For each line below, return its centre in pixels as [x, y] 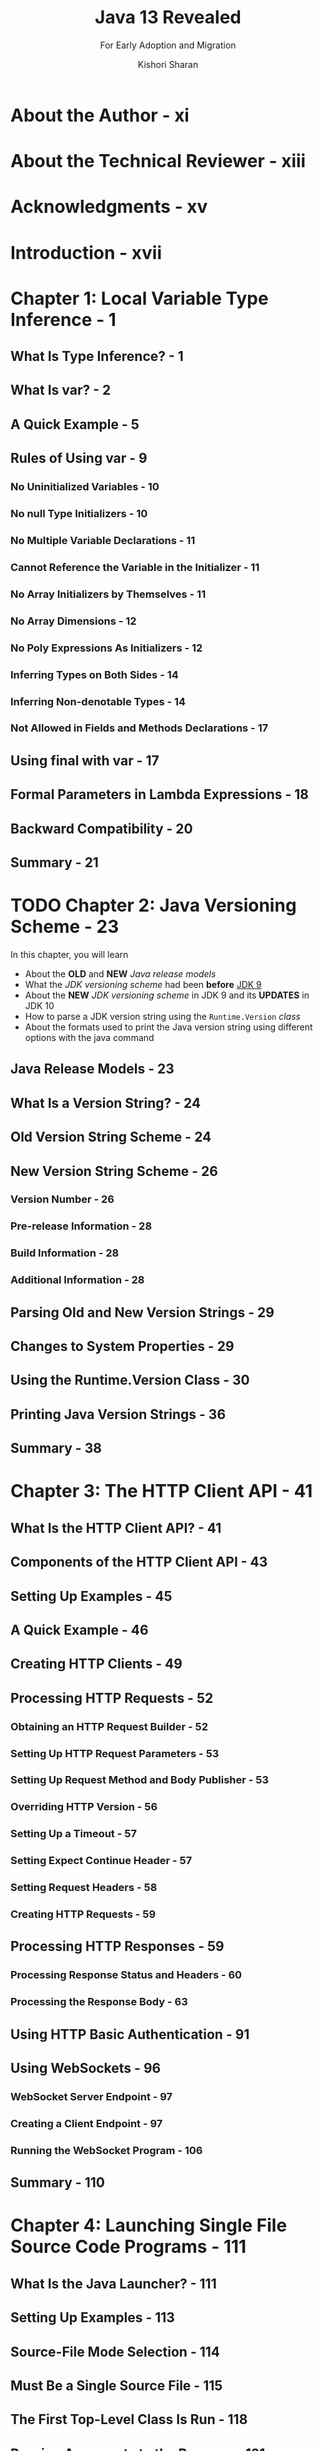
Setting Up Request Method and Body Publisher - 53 [140, 1780]
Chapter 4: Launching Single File [149, 2225]
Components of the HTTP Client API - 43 [139, 1562]
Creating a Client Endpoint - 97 [86, 2123]
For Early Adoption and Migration [168, 45]
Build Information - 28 [65, 1253]
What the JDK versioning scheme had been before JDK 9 [143, 984]
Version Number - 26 [62, 1199]
